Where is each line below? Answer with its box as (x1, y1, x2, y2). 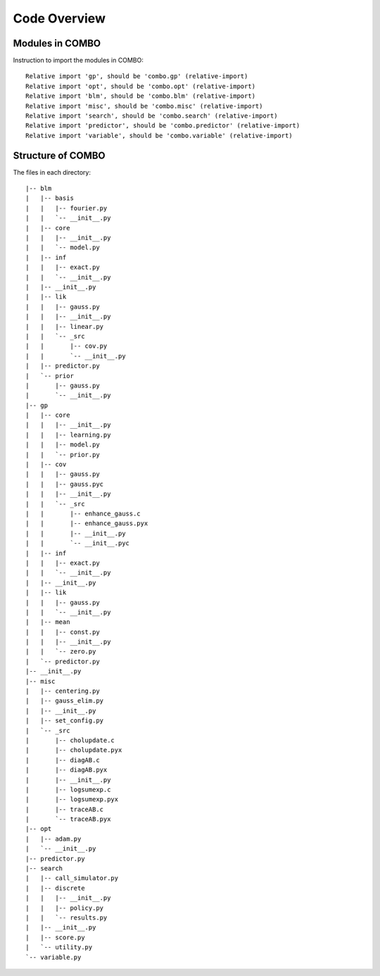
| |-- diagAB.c (25, 756, 100, 764)
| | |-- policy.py (25, 903, 104, 912)
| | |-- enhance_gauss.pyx (25, 520, 148, 527)
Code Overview (13, 11, 106, 26)
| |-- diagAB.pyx (25, 766, 108, 774)
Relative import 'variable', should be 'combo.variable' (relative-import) (25, 131, 293, 139)
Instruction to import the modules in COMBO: (13, 56, 144, 65)
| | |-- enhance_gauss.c (25, 509, 141, 518)
